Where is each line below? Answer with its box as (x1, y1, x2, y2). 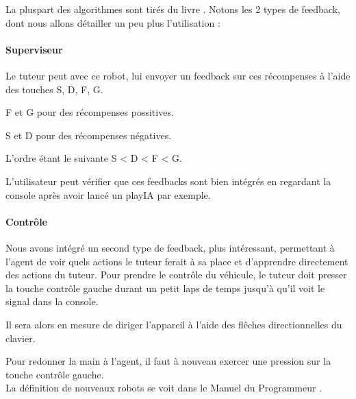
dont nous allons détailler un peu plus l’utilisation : (5, 15, 220, 29)
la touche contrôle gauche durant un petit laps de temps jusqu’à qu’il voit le (5, 280, 325, 295)
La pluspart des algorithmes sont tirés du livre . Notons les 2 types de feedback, (5, 2, 340, 16)
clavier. (5, 330, 36, 345)
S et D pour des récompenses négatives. (5, 128, 172, 142)
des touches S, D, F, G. (5, 82, 103, 96)
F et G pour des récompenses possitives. (5, 105, 174, 119)
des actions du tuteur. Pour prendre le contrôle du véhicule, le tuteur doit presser (5, 267, 347, 282)
